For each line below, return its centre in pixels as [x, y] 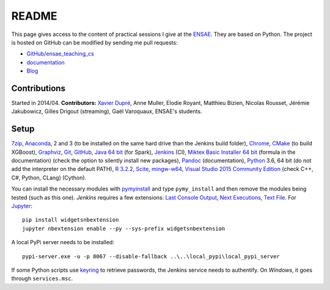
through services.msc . [42, 278]
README [34, 16]
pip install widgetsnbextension [71, 220]
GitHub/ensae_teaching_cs [60, 54]
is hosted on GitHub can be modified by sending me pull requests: [94, 42]
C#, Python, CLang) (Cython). [49, 178]
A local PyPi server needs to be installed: [63, 242]
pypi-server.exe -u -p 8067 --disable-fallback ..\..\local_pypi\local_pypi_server [151, 256]
